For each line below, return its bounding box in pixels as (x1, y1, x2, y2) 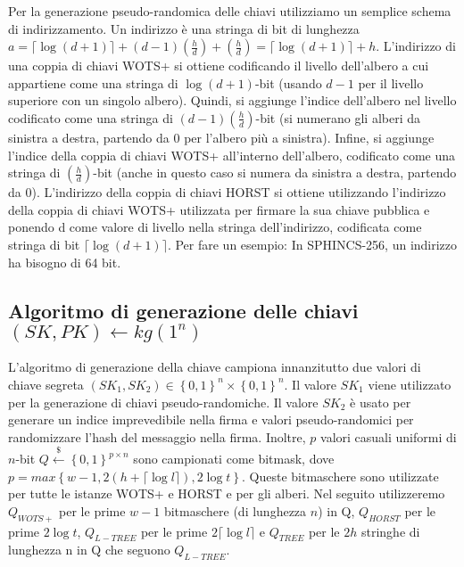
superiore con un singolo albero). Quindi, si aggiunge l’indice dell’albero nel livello (8, 91, 457, 110)
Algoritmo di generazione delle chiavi (8, 296, 359, 324)
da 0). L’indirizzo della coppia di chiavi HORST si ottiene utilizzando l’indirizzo (8, 183, 446, 201)
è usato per (350, 392, 411, 411)
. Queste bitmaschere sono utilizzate (241, 466, 439, 485)
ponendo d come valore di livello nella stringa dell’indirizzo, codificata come (8, 218, 422, 236)
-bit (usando (254, 73, 322, 92)
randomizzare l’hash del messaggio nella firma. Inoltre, (8, 427, 306, 446)
